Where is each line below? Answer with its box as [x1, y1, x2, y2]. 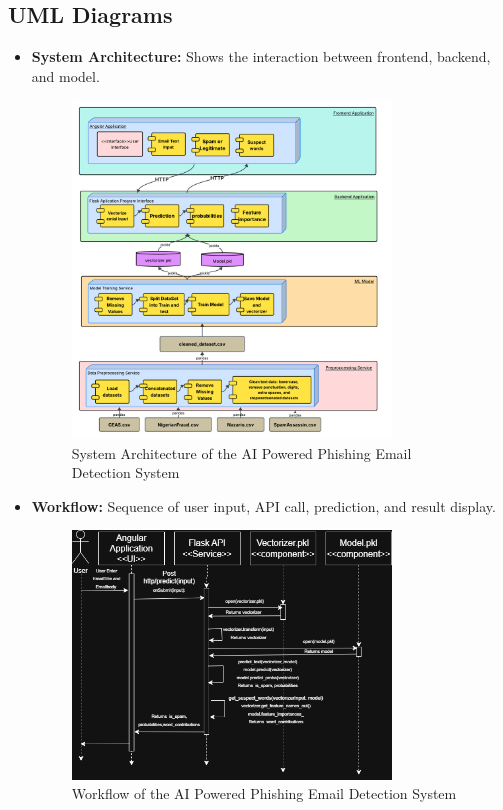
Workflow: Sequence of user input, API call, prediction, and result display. [31, 495, 496, 516]
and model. [31, 65, 100, 86]
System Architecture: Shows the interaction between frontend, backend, [31, 46, 491, 67]
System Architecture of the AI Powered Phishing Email [71, 442, 412, 463]
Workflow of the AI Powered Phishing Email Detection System [71, 783, 457, 804]
